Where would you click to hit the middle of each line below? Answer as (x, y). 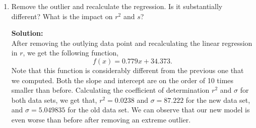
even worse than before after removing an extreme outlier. (101, 119)
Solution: (27, 33)
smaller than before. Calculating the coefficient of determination (110, 90)
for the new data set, (218, 100)
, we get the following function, (71, 53)
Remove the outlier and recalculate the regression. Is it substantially (117, 6)
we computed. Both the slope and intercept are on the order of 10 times (122, 80)
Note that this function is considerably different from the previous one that (127, 70)
